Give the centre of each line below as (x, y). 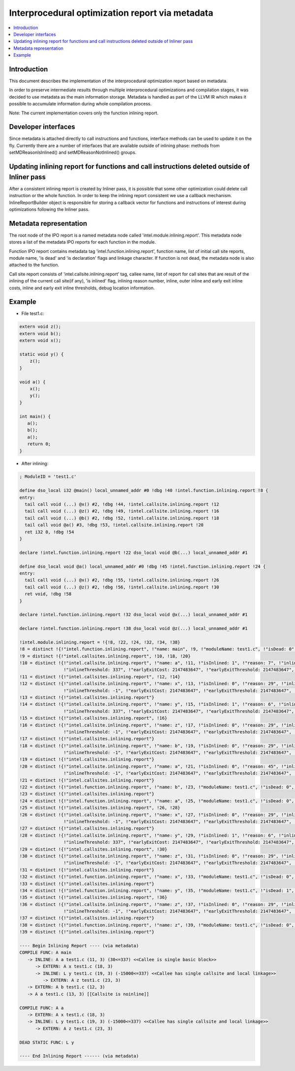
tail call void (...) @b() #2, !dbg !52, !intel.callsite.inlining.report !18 (122, 518)
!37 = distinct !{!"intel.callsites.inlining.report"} (87, 918)
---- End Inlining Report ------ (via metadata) (79, 1056)
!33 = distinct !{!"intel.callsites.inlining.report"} (87, 884)
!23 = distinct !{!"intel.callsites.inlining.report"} (87, 794)
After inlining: (35, 464)
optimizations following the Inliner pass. (49, 209)
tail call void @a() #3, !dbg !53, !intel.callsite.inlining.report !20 (114, 525)
